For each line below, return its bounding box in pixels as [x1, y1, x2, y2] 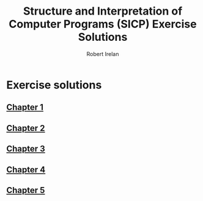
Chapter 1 [6, 102, 44, 113]
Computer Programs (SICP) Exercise [9, 17, 197, 31]
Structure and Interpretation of [23, 4, 183, 18]
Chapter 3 [6, 144, 46, 154]
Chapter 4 [6, 164, 46, 175]
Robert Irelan [86, 50, 119, 57]
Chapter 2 [6, 123, 45, 133]
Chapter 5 [6, 185, 45, 196]
